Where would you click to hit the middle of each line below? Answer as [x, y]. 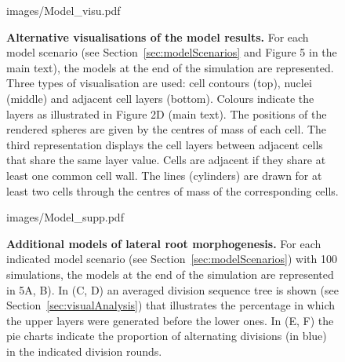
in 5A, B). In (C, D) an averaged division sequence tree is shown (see [172, 289]
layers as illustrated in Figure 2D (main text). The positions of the [167, 113]
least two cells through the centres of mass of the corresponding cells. [172, 190]
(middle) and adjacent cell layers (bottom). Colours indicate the [160, 98]
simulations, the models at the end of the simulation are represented [170, 274]
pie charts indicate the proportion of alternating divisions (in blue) [167, 336]
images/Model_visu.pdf [64, 10]
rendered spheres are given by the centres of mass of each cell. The [167, 129]
